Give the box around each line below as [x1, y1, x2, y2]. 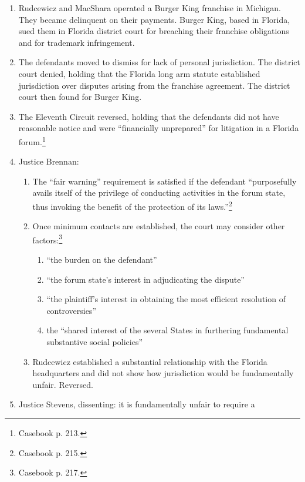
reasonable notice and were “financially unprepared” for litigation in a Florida [18, 122, 299, 134]
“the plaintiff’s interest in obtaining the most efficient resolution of [46, 293, 286, 305]
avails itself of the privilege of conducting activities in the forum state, [32, 186, 286, 199]
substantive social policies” [46, 336, 143, 348]
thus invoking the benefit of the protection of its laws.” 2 [32, 198, 232, 212]
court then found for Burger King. [18, 91, 142, 103]
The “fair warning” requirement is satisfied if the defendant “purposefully [32, 175, 297, 187]
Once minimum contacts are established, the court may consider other [32, 220, 285, 232]
